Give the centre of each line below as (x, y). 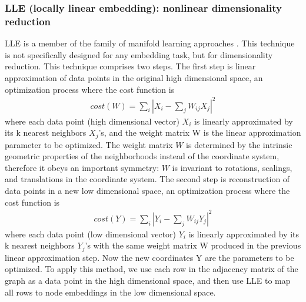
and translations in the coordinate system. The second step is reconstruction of (147, 179)
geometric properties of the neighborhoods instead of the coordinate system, (142, 156)
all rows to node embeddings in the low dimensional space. (110, 292)
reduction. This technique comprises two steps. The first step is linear (130, 66)
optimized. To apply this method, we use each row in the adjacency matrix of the (152, 269)
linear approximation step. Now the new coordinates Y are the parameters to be (149, 257)
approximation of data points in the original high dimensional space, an (134, 77)
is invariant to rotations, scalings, (232, 167)
